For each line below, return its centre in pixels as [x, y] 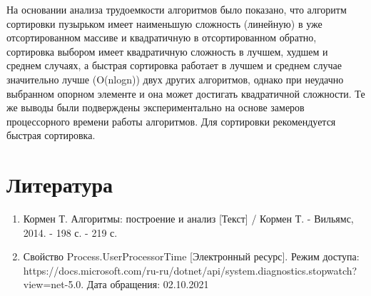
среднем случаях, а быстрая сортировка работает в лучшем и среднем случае [174, 65]
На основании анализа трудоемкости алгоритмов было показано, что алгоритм [177, 9]
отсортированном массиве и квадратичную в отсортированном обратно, [162, 37]
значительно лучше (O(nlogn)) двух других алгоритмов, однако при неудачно [175, 79]
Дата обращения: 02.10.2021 [148, 284]
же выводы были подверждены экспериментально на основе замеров [156, 107]
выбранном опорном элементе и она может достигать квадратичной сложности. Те [186, 93]
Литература [60, 184]
